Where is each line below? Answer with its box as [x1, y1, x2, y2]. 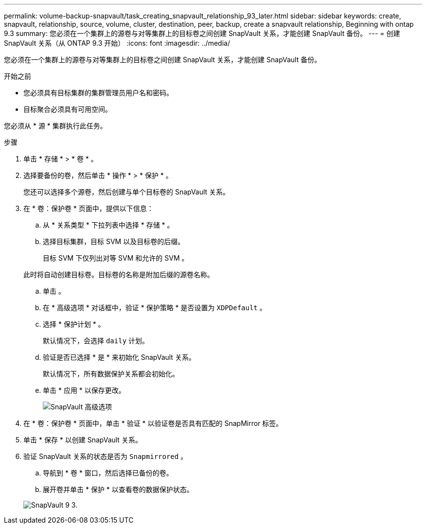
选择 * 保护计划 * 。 [43, 320, 105, 328]
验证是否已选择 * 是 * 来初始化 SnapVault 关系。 [43, 353, 195, 361]
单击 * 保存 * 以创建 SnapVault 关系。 [23, 436, 142, 444]
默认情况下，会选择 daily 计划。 [43, 336, 149, 345]
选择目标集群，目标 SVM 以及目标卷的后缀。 [43, 237, 185, 246]
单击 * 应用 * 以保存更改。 [43, 386, 125, 394]
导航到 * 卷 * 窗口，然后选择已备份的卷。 [43, 469, 173, 477]
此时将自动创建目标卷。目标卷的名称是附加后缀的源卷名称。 [23, 270, 214, 279]
